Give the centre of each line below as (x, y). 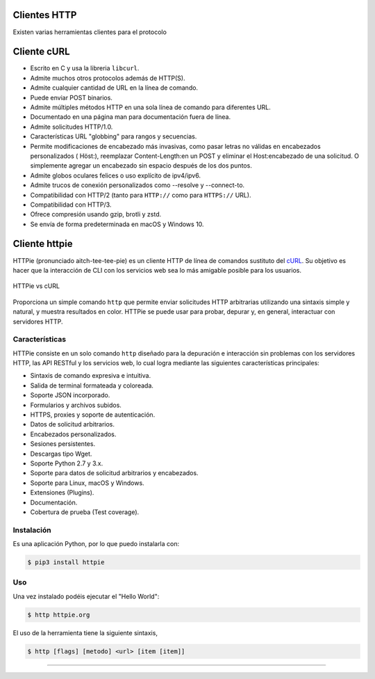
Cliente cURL (41, 52)
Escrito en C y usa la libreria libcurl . (85, 68)
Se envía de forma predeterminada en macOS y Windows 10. (117, 224)
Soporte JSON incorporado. (70, 395)
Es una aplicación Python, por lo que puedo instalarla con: (96, 544)
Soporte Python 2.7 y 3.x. (67, 463)
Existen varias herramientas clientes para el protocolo (90, 32)
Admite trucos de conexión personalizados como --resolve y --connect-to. (137, 185)
